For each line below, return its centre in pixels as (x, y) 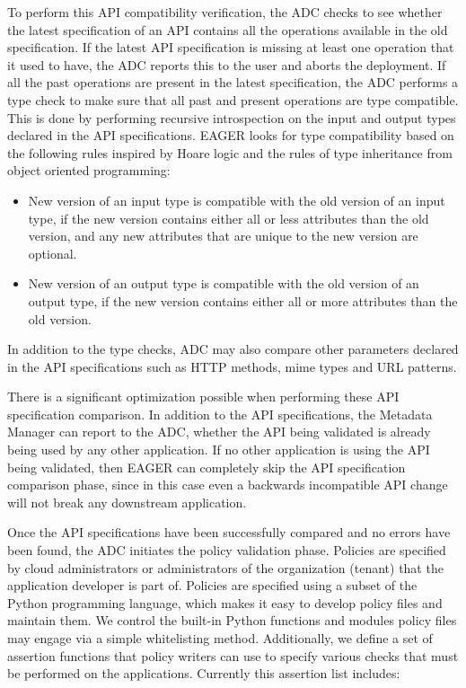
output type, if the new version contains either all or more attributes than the (243, 300)
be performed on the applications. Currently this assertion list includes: (204, 673)
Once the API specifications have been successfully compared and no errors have (229, 532)
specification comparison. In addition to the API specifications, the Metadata (220, 414)
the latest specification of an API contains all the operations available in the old (228, 29)
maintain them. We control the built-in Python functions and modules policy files (232, 620)
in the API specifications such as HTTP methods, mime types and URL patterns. (232, 366)
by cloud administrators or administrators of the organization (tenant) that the (225, 567)
